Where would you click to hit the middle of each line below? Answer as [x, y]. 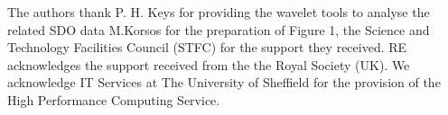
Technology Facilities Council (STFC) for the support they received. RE [207, 47]
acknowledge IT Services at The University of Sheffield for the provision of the [224, 82]
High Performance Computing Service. [114, 99]
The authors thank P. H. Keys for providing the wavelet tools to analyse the [219, 12]
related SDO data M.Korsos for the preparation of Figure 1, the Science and [219, 29]
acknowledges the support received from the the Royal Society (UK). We [209, 64]
